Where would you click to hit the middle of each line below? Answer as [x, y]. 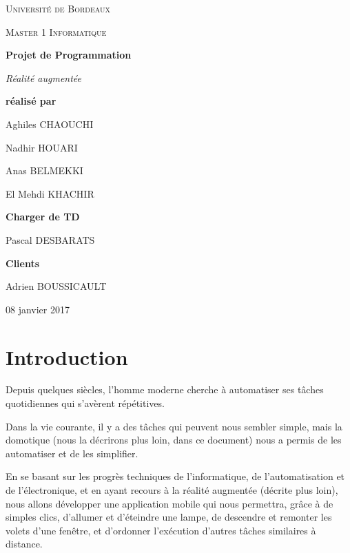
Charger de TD [43, 217]
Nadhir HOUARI [42, 147]
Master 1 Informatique [56, 31]
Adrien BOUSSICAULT [56, 286]
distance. [24, 544]
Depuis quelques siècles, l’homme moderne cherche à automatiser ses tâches [165, 389]
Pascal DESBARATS [50, 239]
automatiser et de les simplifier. [72, 453]
